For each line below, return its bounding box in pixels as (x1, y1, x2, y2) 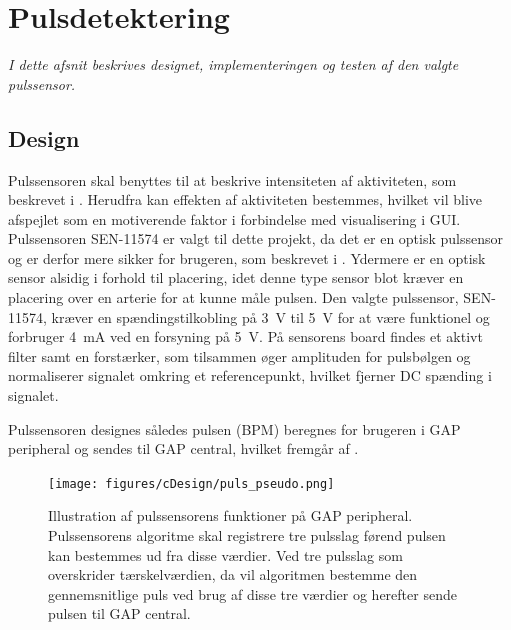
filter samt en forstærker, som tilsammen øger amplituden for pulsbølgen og (8, 345, 471, 366)
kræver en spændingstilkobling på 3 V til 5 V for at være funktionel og (51, 306, 490, 327)
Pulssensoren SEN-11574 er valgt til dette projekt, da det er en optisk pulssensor (8, 228, 504, 249)
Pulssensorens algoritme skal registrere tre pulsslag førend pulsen (48, 525, 446, 546)
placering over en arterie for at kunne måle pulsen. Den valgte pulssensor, (8, 287, 459, 308)
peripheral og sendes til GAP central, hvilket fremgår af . (8, 438, 359, 459)
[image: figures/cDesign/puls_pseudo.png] (48, 476, 335, 491)
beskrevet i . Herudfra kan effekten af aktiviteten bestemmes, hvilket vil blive (8, 189, 482, 210)
